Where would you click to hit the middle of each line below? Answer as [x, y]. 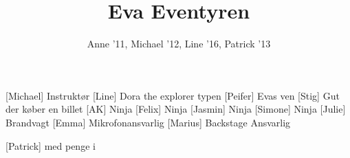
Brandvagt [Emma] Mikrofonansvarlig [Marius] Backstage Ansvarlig [148, 122]
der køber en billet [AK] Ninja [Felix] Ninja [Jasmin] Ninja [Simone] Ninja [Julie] [176, 109]
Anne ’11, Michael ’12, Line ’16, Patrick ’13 [179, 44]
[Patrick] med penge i [51, 145]
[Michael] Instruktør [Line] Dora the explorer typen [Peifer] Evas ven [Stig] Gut [173, 95]
